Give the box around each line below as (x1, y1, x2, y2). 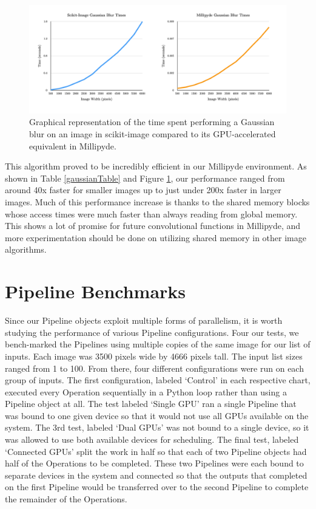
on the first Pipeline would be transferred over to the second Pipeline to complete (5, 480, 309, 493)
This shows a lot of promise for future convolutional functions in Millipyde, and (5, 219, 301, 232)
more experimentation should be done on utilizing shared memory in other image (5, 231, 306, 244)
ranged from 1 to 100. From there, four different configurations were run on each (5, 361, 304, 374)
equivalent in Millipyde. (29, 139, 116, 152)
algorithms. (5, 243, 47, 256)
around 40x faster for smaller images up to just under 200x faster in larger (5, 183, 281, 196)
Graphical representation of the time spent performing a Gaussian (29, 115, 275, 128)
